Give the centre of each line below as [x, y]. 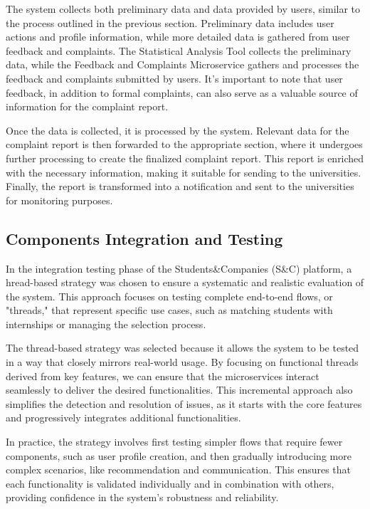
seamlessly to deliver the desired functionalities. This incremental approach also [179, 390]
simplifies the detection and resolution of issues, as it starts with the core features [184, 403]
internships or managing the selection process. [106, 324]
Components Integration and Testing [144, 238]
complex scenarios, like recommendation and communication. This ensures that [179, 469]
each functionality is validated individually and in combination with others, [170, 483]
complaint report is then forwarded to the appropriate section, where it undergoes [184, 144]
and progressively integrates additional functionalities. [123, 418]
